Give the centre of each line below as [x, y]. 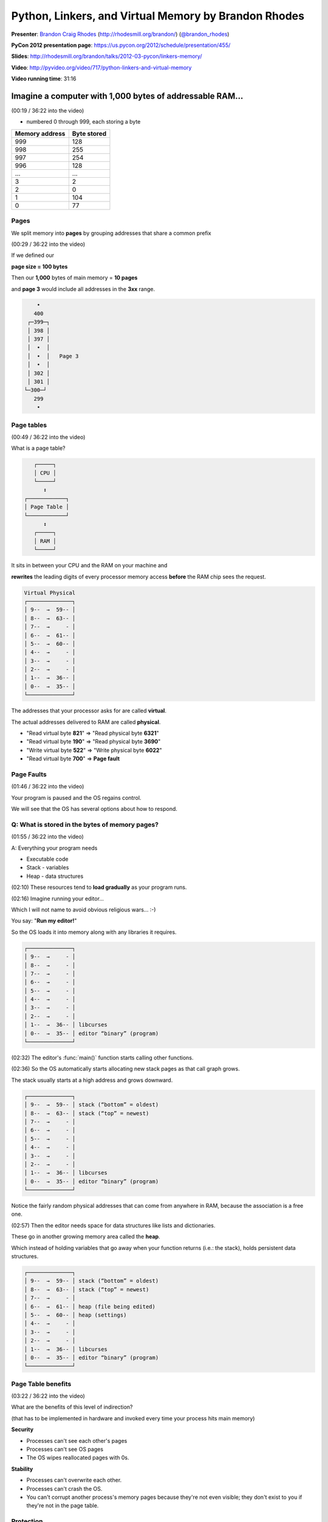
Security [22, 1429]
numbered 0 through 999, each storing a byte [84, 122]
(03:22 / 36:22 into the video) [48, 1396]
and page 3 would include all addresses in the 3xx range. [83, 289]
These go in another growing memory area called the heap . [86, 1236]
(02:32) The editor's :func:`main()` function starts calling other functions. [102, 1058]
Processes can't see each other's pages [77, 1440]
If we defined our [33, 255]
